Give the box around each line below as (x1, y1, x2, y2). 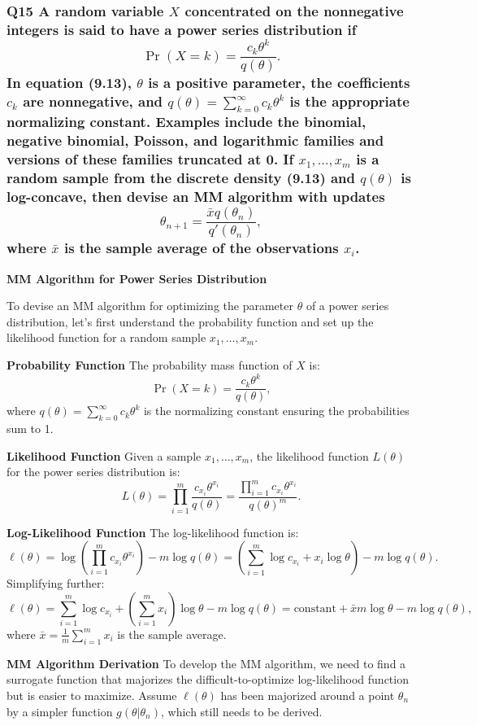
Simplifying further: (7, 575, 105, 592)
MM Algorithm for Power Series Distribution (7, 269, 267, 286)
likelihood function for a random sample (7, 329, 206, 346)
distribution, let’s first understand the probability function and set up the (7, 313, 374, 330)
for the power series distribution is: (7, 463, 180, 480)
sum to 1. (7, 419, 54, 436)
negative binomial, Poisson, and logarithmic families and (7, 130, 384, 151)
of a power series (306, 297, 389, 314)
